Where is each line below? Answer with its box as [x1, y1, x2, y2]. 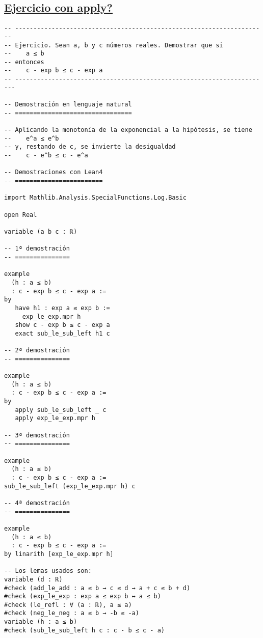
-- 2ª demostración [4, 347, 70, 354]
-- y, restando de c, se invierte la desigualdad [4, 143, 176, 151]
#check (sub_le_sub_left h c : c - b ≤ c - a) [4, 626, 165, 634]
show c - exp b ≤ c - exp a [15, 321, 110, 329]
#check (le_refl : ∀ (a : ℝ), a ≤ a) [4, 601, 132, 608]
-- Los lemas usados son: [4, 567, 92, 575]
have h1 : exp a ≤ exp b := [15, 304, 110, 312]
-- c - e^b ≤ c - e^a [4, 152, 88, 159]
